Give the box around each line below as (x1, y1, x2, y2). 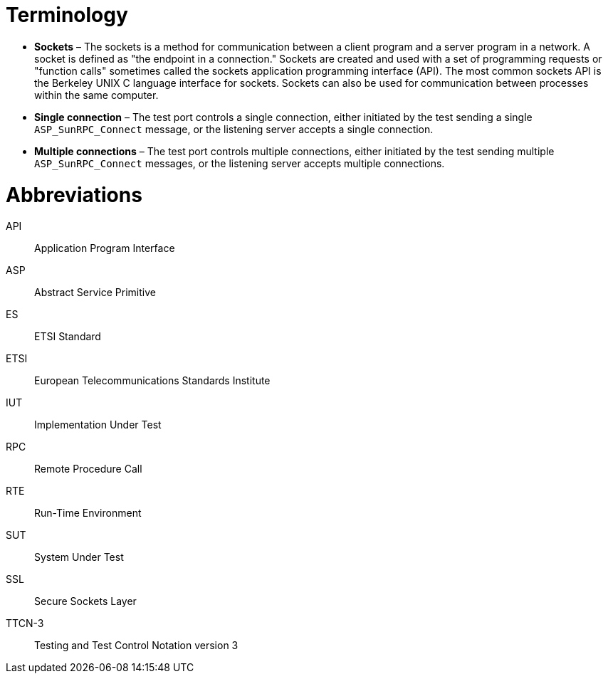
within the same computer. (34, 88, 159, 101)
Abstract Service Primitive (34, 286, 156, 299)
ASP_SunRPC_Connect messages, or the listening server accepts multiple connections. (34, 157, 445, 169)
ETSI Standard (34, 330, 101, 343)
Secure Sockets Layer (34, 595, 137, 608)
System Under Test (34, 551, 124, 564)
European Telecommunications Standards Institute (34, 374, 271, 387)
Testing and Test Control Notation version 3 (34, 639, 239, 652)
